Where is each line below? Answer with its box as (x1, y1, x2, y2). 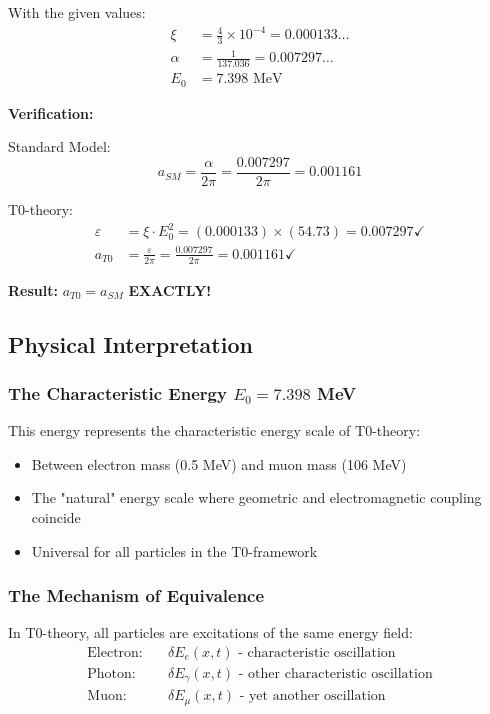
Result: (8, 279, 58, 300)
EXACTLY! (128, 279, 212, 300)
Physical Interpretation (8, 328, 253, 359)
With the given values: (8, 2, 146, 22)
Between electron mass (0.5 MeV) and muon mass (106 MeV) (31, 453, 407, 474)
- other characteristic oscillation (238, 666, 433, 681)
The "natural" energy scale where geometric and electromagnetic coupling (31, 487, 482, 508)
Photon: (87, 666, 136, 681)
